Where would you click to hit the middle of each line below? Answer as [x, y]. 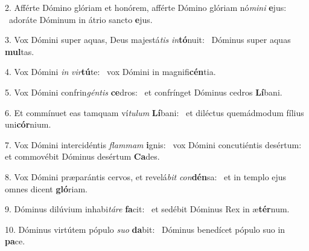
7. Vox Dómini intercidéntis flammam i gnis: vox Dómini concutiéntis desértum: [153, 144]
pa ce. [15, 241]
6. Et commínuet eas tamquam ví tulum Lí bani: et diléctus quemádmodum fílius [154, 112]
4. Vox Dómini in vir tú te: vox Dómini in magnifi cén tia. [110, 72]
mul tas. [20, 51]
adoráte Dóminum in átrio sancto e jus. [81, 19]
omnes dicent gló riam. [46, 188]
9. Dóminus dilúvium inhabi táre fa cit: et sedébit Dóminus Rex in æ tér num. [147, 209]
